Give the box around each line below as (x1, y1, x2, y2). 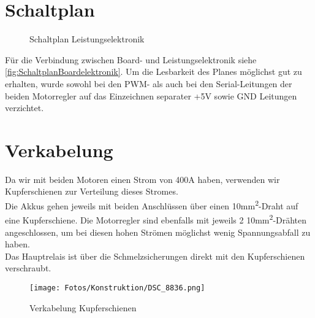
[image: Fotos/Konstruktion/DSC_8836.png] (29, 283, 205, 292)
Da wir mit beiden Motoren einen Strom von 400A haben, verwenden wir (5, 173, 280, 185)
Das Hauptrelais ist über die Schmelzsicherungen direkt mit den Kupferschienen (5, 249, 305, 262)
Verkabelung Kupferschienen (29, 301, 137, 314)
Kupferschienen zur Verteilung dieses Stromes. (5, 185, 178, 198)
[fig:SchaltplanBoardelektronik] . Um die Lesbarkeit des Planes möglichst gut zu (5, 65, 302, 78)
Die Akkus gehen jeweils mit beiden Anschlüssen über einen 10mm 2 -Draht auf (5, 198, 298, 212)
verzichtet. (5, 101, 44, 114)
